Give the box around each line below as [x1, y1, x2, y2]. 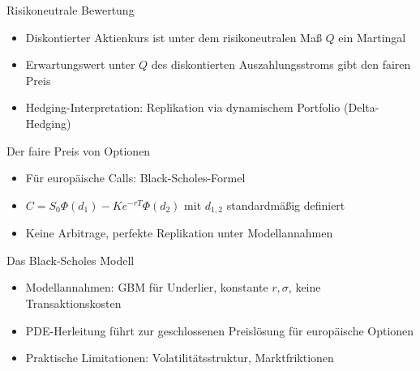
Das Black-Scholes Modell [6, 251, 135, 268]
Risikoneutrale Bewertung [6, 2, 135, 18]
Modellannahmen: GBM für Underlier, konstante [25, 279, 268, 296]
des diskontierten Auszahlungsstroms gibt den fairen [151, 56, 411, 73]
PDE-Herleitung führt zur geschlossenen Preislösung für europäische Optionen [25, 322, 414, 339]
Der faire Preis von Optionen [6, 142, 151, 159]
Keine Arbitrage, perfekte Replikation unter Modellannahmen [25, 224, 333, 241]
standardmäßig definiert [226, 196, 345, 213]
